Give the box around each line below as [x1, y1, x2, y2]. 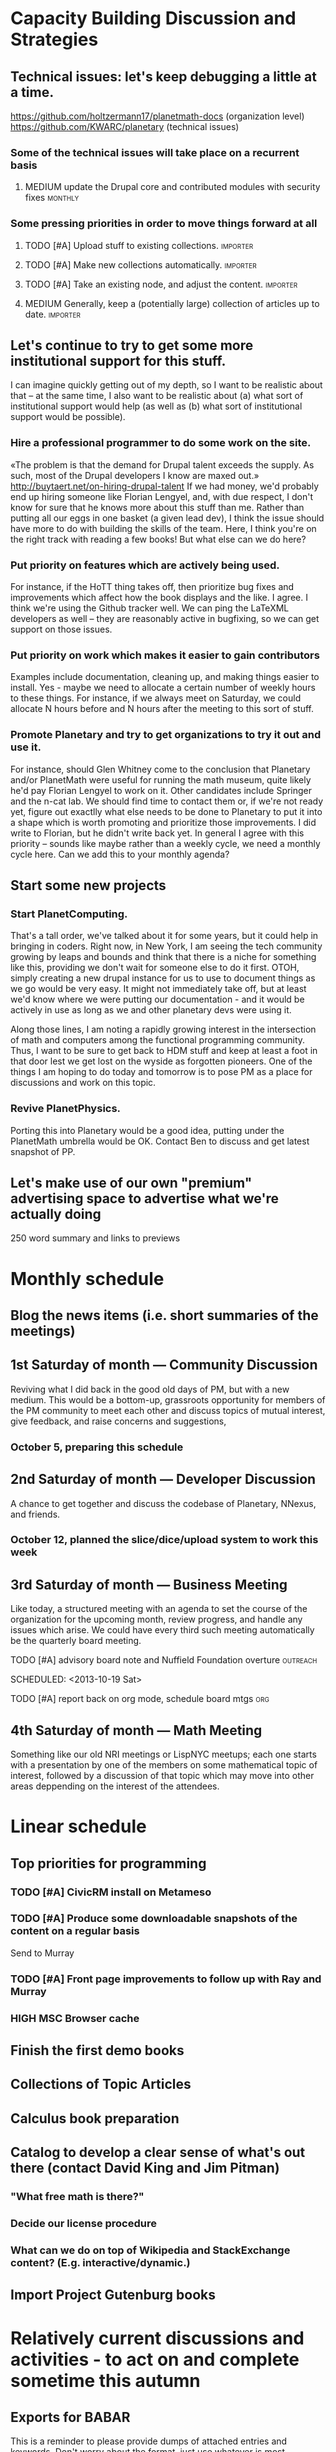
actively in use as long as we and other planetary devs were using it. [10, 1004, 292, 1016]
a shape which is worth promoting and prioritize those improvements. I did [10, 816, 317, 828]
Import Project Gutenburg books [10, 2287, 216, 2304]
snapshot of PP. [10, 1145, 76, 1157]
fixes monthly [24, 192, 80, 204]
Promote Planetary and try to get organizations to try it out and [10, 728, 322, 742]
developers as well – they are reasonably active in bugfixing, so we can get [10, 613, 320, 624]
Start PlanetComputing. [10, 907, 128, 921]
